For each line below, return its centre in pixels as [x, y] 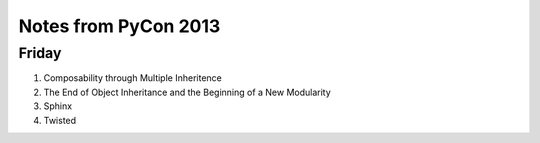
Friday [40, 53]
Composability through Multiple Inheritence [132, 78]
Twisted [60, 120]
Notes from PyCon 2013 [119, 26]
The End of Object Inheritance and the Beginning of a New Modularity [187, 92]
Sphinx [58, 106]
